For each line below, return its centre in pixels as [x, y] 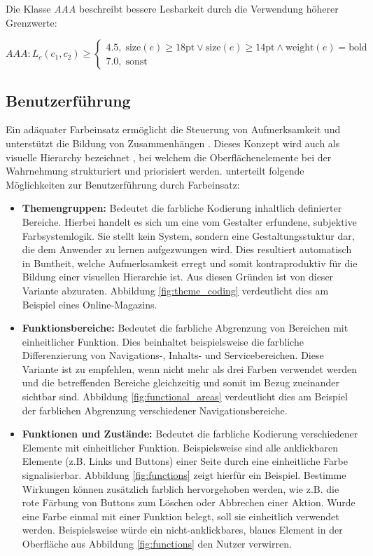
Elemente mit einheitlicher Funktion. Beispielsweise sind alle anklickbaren [180, 447]
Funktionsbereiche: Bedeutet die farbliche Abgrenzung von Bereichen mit [185, 328]
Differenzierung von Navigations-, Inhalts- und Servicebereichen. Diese [173, 355]
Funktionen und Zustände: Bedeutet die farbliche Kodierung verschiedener [190, 434]
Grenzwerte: [31, 22]
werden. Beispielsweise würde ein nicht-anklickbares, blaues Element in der [182, 530]
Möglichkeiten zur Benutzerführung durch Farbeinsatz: [123, 184]
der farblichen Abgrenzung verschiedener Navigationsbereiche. [155, 410]
